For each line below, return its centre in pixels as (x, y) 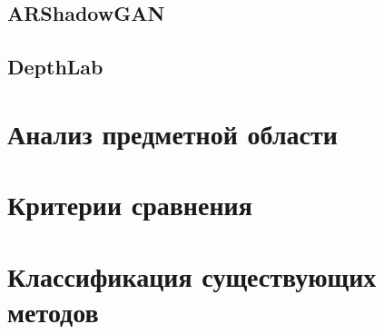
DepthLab (55, 67)
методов (53, 311)
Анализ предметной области (172, 133)
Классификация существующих (192, 275)
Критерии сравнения (130, 205)
